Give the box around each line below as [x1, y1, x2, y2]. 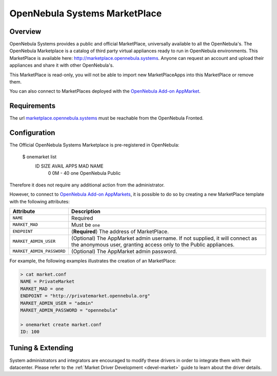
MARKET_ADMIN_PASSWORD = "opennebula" [20, 307, 118, 313]
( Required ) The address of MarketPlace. [71, 228, 169, 235]
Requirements [9, 101, 56, 110]
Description [71, 207, 101, 215]
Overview [9, 27, 42, 36]
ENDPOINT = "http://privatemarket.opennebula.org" [20, 293, 151, 299]
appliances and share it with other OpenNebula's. [9, 62, 114, 69]
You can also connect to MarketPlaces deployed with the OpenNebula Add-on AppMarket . [9, 88, 201, 94]
